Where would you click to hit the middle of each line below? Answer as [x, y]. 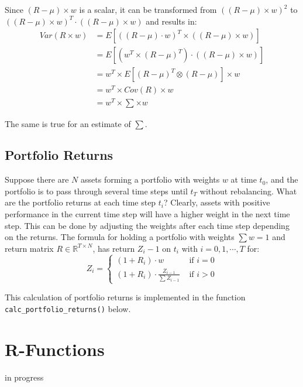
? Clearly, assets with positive [217, 202]
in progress [24, 377]
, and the [282, 179]
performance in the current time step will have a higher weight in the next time [147, 214]
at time [244, 179]
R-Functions [55, 349]
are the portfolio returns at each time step [80, 202]
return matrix [29, 248]
